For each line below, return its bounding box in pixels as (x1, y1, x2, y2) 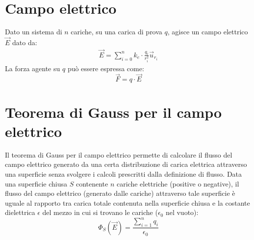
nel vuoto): (165, 207, 199, 217)
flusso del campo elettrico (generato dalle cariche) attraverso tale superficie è (5, 188, 235, 198)
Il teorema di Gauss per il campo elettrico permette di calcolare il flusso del (5, 149, 232, 160)
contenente (76, 178, 108, 188)
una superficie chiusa (5, 178, 67, 188)
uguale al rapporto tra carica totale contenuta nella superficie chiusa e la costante (5, 197, 250, 208)
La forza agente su (5, 63, 60, 73)
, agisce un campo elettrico (167, 27, 248, 37)
